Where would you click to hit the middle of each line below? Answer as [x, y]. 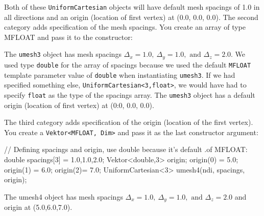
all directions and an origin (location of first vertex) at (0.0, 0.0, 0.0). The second [131, 17]
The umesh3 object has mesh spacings [63, 54]
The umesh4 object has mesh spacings [64, 196]
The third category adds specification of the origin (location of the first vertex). [129, 122]
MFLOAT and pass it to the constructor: [68, 37]
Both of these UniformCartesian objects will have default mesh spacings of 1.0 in [132, 7]
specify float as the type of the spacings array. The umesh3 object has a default [130, 94]
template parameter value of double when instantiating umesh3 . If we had [120, 74]
